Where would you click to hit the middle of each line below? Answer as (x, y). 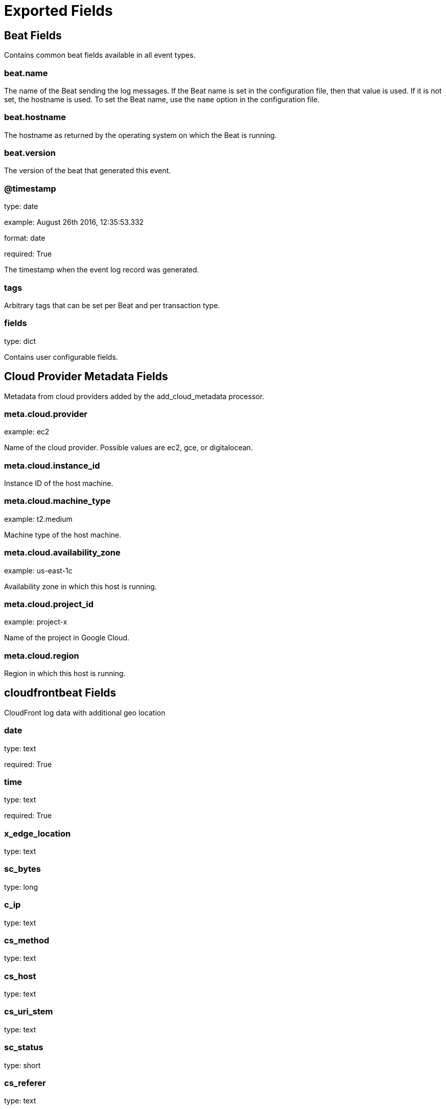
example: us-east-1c (38, 570)
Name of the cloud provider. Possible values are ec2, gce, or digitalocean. (128, 448)
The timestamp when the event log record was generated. (102, 270)
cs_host (20, 976)
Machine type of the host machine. (63, 535)
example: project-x (36, 622)
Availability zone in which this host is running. (80, 586)
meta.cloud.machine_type (57, 501)
